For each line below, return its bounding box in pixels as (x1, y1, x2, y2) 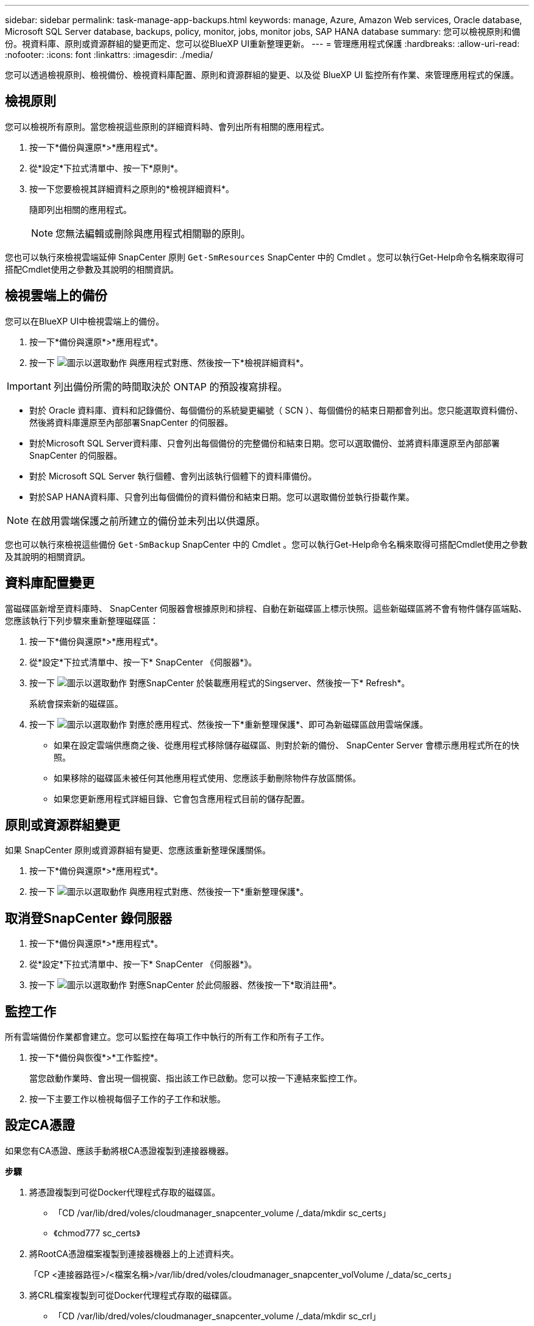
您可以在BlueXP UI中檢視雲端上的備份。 (5, 315, 165, 326)
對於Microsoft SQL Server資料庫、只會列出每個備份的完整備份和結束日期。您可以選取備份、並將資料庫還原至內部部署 (29, 437, 500, 448)
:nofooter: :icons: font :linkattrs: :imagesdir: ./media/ (5, 49, 213, 60)
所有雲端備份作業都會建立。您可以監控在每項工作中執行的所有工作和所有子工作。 (5, 1031, 329, 1042)
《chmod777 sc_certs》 (54, 1227, 140, 1238)
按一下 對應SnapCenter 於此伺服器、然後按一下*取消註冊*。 (29, 980, 342, 991)
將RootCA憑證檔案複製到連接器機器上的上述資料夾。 (29, 1248, 239, 1259)
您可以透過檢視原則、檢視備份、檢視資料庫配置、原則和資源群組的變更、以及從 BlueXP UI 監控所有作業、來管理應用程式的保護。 (5, 70, 519, 80)
